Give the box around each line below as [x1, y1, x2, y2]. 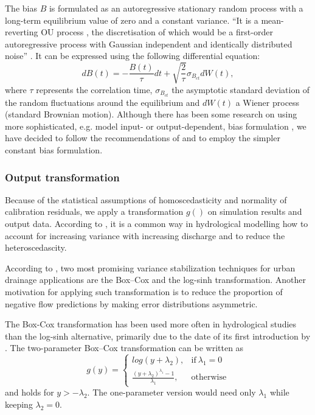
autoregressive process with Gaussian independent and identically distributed [5, 37, 292, 50]
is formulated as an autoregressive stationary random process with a [49, 2, 303, 14]
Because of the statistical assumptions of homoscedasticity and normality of [5, 193, 287, 206]
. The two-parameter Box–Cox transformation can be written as [5, 341, 244, 354]
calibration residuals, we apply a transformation [5, 205, 184, 218]
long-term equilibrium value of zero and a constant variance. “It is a [5, 13, 258, 26]
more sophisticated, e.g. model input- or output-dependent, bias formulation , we [5, 119, 306, 132]
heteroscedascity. [5, 241, 67, 254]
